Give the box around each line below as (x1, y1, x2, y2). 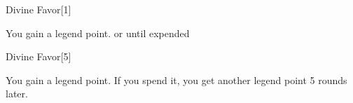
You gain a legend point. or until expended (6, 25, 190, 40)
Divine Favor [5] (6, 49, 71, 64)
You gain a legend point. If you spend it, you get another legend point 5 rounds (6, 72, 347, 87)
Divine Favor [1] (6, 2, 71, 16)
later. (6, 86, 28, 101)
